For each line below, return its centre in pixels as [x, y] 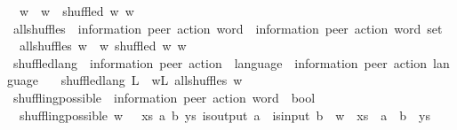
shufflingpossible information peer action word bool [164, 97]
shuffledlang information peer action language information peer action [220, 62]
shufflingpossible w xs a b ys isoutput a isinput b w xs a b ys [224, 115]
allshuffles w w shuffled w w [103, 46]
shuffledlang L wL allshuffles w [152, 80]
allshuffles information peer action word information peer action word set [228, 28]
